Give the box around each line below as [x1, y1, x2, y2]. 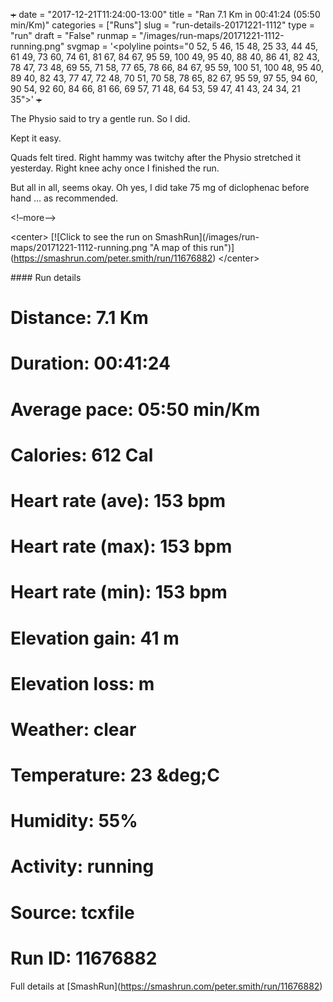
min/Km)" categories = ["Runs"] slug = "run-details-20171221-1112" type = [10, 19, 315, 31]
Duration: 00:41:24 [10, 352, 171, 375]
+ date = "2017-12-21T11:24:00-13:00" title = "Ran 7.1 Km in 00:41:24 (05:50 [10, 9, 321, 20]
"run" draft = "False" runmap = [10, 30, 138, 41]
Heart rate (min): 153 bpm [10, 581, 228, 604]
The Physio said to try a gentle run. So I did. [10, 113, 191, 124]
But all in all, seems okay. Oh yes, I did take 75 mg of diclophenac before [10, 182, 310, 193]
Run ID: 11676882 [10, 947, 158, 969]
